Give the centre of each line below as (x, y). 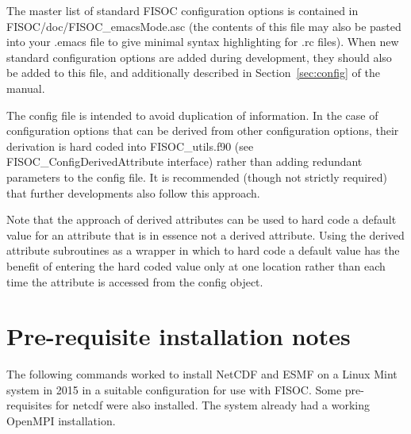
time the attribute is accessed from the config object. (135, 281)
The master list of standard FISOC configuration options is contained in (182, 10)
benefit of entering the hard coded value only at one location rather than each (196, 265)
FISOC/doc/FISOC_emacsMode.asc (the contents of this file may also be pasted (204, 26)
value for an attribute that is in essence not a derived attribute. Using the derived (205, 234)
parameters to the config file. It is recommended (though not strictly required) (197, 177)
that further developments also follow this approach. (133, 192)
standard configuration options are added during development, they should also (199, 57)
